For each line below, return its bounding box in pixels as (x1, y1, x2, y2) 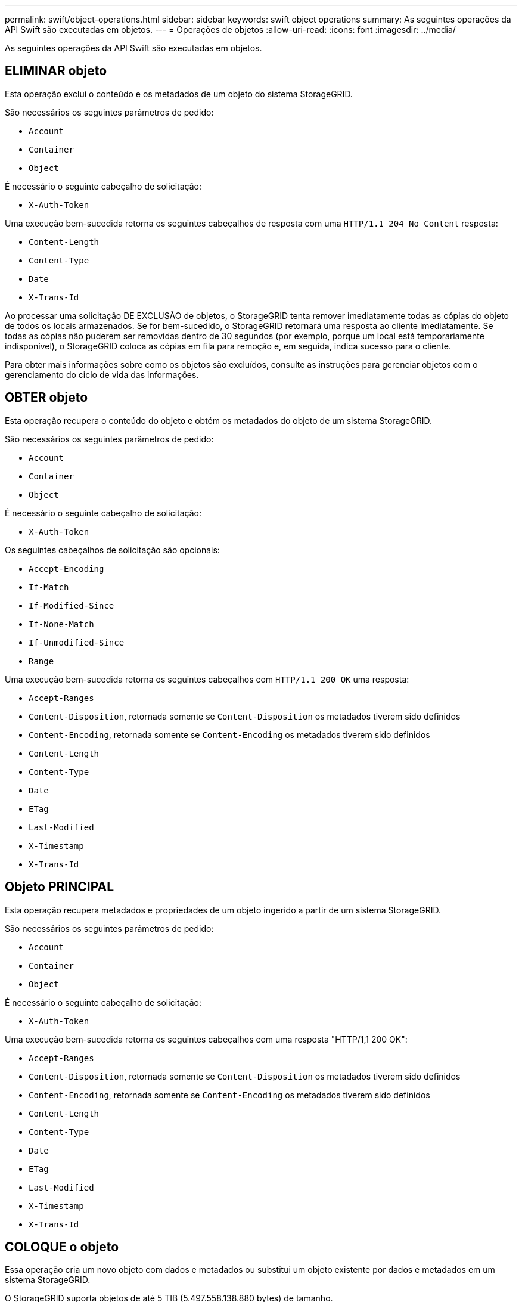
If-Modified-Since (29, 600, 114, 610)
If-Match (29, 582, 69, 592)
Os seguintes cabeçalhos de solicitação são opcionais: (5, 544, 220, 555)
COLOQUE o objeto (5, 1239, 119, 1254)
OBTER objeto (5, 390, 88, 405)
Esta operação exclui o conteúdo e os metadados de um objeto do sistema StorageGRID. (5, 88, 353, 99)
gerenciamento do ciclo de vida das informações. (5, 369, 199, 380)
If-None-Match (29, 619, 94, 629)
